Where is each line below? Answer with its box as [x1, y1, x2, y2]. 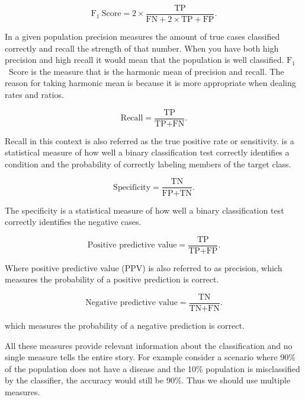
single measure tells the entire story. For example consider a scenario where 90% [5, 351, 296, 363]
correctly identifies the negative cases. [5, 215, 142, 228]
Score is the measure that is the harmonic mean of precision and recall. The [8, 65, 284, 77]
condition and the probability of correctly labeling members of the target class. [5, 157, 291, 170]
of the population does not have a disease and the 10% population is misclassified [5, 362, 300, 374]
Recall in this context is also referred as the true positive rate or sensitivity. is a [5, 134, 294, 147]
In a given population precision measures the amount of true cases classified [5, 30, 280, 43]
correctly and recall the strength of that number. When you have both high [5, 42, 279, 54]
